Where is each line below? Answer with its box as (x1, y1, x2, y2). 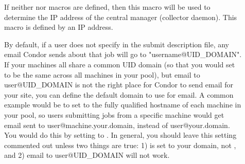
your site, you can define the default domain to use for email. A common (4, 89, 234, 100)
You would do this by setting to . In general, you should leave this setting (4, 130, 237, 140)
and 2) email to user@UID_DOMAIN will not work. (4, 150, 170, 160)
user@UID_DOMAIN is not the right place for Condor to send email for (4, 79, 233, 90)
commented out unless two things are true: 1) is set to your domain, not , (4, 139, 236, 150)
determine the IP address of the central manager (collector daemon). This (4, 11, 237, 22)
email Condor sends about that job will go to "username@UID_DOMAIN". (4, 49, 242, 60)
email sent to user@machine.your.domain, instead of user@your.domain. (4, 119, 230, 130)
